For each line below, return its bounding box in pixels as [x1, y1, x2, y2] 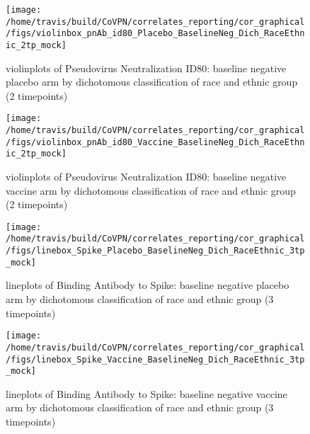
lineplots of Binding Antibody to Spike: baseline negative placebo [6, 278, 289, 292]
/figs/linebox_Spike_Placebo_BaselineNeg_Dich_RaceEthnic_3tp [6, 246, 305, 256]
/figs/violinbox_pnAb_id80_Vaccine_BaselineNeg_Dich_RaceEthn [6, 137, 305, 147]
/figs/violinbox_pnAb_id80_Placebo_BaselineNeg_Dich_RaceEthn [6, 28, 305, 39]
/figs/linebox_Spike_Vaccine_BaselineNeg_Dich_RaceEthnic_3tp [6, 354, 305, 365]
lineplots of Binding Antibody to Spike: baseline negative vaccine [6, 386, 287, 401]
